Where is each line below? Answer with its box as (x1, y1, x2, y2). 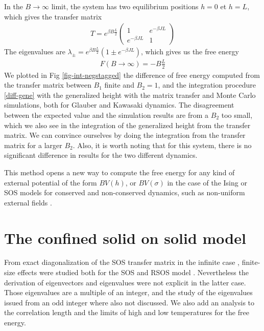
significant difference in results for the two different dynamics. (4, 150, 198, 160)
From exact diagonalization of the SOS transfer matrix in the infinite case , (4, 257, 239, 267)
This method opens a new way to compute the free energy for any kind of (4, 167, 235, 177)
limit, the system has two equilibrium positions (51, 1, 199, 11)
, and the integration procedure (158, 79, 256, 90)
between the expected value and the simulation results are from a (4, 109, 209, 120)
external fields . (4, 197, 52, 208)
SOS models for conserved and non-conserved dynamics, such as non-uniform (4, 187, 245, 198)
